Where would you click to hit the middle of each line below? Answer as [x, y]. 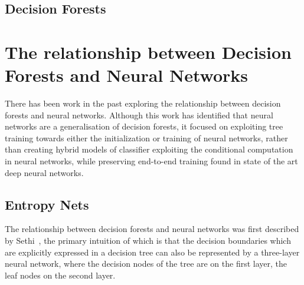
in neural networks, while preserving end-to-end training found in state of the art [151, 161]
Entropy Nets [47, 204]
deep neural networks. [44, 172]
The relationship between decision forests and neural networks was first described [152, 229]
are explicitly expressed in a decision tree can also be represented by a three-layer [152, 252]
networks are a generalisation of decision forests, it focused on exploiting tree [144, 126]
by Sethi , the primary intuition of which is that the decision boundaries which [148, 241]
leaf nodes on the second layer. [60, 275]
